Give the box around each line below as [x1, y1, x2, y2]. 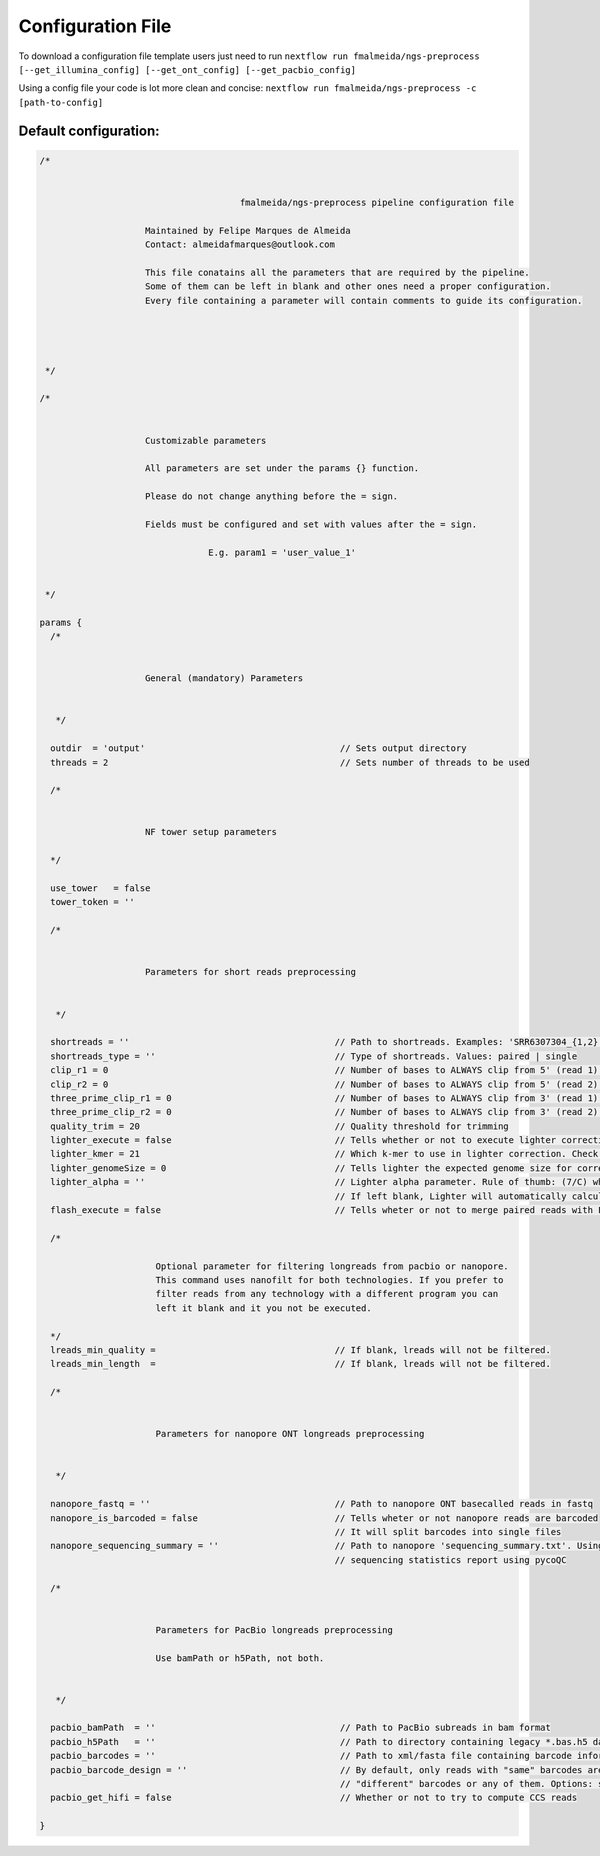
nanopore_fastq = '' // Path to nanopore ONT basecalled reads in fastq [50, 1498, 594, 1510]
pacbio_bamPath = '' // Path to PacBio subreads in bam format [50, 1722, 552, 1734]
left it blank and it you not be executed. [155, 1302, 372, 1314]
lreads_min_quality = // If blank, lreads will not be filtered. [50, 1344, 552, 1355]
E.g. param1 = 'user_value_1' [208, 546, 357, 558]
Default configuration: [18, 122, 160, 139]
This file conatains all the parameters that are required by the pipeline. [145, 266, 530, 278]
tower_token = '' [50, 896, 135, 908]
